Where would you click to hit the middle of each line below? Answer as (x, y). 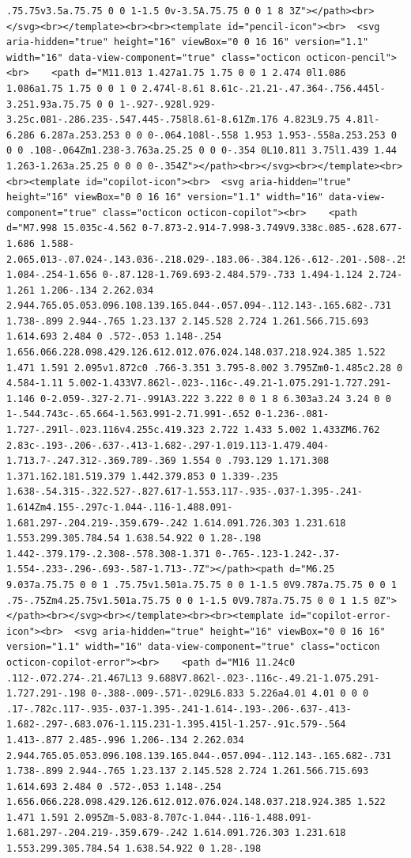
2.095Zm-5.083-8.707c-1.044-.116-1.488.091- (193, 817)
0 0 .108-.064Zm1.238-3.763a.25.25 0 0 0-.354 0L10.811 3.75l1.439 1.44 (202, 151)
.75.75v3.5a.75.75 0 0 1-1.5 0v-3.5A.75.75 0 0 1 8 (145, 11)
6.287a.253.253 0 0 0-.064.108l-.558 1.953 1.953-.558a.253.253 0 (218, 135)
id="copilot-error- (340, 616)
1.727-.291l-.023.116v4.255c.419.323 (106, 430)
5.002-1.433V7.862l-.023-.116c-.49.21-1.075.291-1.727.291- (230, 383)
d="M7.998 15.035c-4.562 (72, 228)
